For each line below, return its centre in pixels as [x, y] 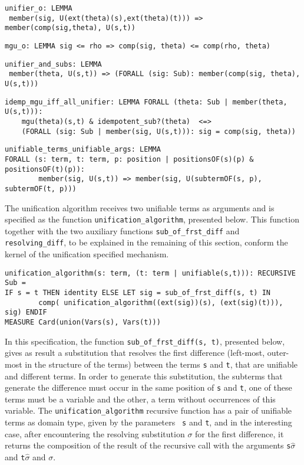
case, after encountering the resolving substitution [95, 433]
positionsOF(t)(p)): [45, 169]
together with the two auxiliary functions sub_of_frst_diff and [122, 230]
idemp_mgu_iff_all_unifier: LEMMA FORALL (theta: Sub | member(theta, [146, 102]
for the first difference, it [239, 433]
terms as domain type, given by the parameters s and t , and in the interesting [148, 422]
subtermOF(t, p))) [41, 189]
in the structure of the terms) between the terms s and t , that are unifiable [161, 364]
